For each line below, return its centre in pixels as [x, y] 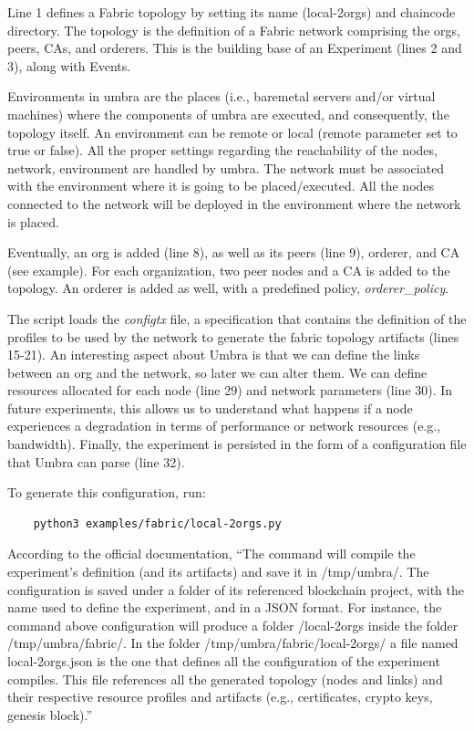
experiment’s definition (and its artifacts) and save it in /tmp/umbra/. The [218, 572]
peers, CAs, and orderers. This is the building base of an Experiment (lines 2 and [235, 48]
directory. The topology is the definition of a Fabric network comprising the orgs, [234, 30]
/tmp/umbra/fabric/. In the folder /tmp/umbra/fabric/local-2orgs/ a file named [233, 643]
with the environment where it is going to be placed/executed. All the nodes [221, 186]
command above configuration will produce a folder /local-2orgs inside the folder [233, 625]
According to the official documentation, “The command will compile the [211, 553]
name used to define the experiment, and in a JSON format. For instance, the [225, 607]
